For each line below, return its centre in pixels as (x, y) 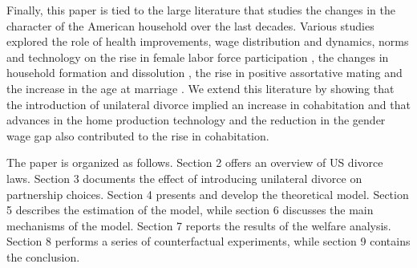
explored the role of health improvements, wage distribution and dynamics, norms (208, 41)
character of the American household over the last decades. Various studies (190, 25)
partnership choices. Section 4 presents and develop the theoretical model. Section (208, 194)
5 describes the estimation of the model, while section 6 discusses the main (190, 210)
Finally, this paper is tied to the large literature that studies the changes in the (201, 10)
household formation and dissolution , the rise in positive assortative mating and (204, 73)
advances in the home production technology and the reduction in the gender (196, 120)
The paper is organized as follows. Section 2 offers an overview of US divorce (195, 162)
